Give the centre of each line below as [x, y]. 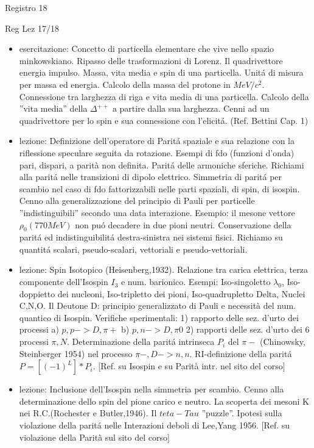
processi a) [39, 329]
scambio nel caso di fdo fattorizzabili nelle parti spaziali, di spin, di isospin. [159, 188]
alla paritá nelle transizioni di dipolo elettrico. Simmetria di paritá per [151, 177]
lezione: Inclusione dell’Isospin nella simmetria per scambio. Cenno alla [152, 389]
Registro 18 [26, 7]
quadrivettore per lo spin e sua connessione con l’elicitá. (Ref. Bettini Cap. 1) [164, 120]
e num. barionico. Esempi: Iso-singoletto [196, 282]
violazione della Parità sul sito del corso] [94, 437]
